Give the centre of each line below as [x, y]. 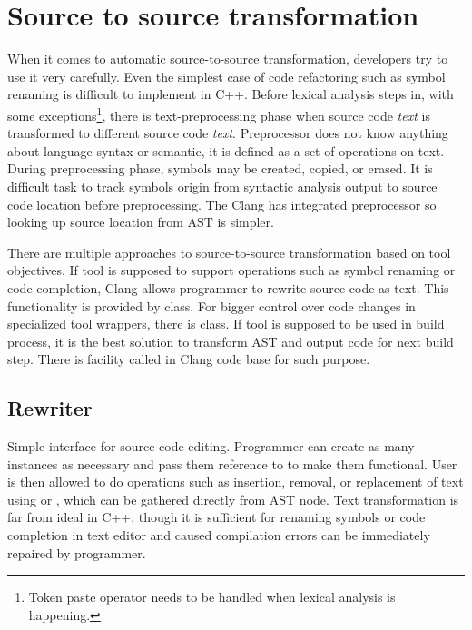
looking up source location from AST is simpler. [141, 222]
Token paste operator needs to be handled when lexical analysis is [212, 597]
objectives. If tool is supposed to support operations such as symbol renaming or [231, 270]
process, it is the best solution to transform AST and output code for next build [231, 341]
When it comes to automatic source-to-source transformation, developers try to [228, 59]
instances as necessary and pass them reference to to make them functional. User [232, 463]
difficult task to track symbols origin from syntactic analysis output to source [222, 186]
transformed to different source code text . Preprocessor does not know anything [228, 133]
